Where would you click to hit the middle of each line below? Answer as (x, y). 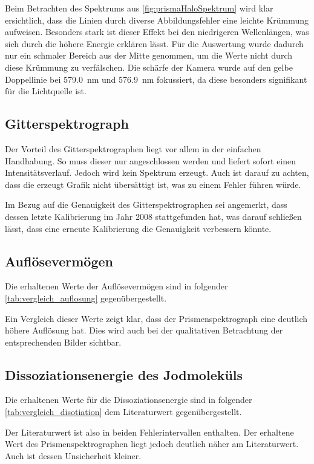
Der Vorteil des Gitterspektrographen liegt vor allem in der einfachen (133, 148)
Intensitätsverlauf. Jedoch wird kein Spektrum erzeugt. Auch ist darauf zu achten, (157, 172)
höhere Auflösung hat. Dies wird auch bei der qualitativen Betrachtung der (144, 330)
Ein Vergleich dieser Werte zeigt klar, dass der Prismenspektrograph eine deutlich (156, 318)
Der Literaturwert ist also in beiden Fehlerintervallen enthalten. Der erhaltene (149, 432)
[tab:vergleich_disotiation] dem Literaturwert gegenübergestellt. (123, 412)
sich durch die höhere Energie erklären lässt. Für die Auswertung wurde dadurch (154, 43)
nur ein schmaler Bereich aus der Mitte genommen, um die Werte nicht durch (149, 55)
